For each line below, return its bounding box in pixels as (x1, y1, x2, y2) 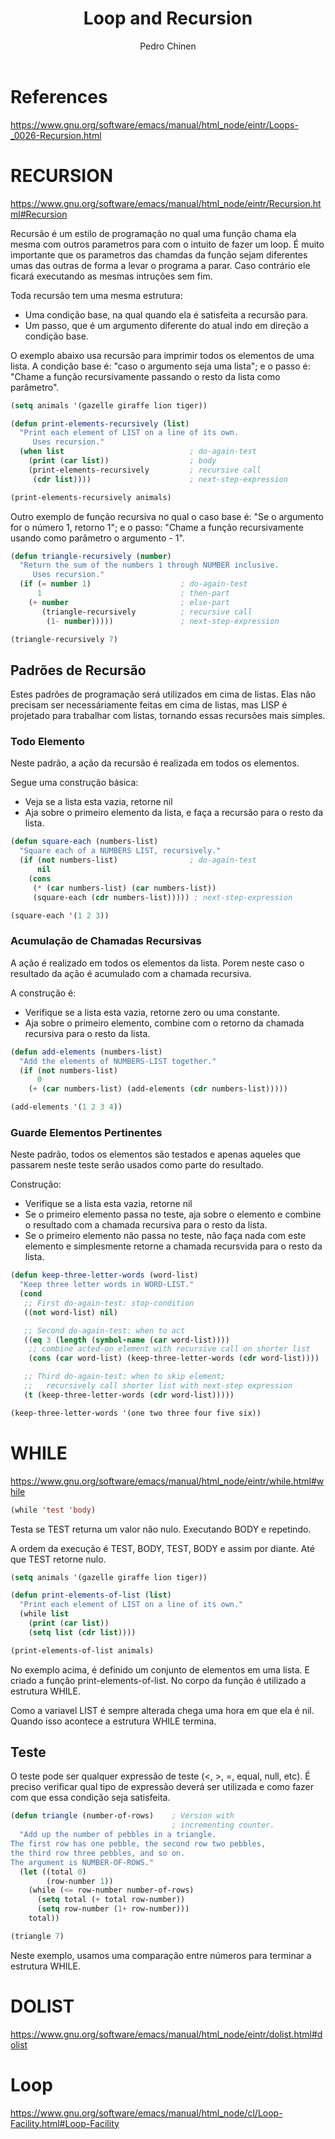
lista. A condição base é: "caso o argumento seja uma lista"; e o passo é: (10, 360, 311, 372)
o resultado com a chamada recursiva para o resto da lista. (24, 1219, 268, 1231)
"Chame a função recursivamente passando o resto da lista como (10, 370, 281, 382)
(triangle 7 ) (10, 1931, 65, 1941)
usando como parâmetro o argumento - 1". (10, 532, 185, 544)
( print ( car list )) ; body (28, 456, 217, 466)
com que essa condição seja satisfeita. (10, 1792, 171, 1804)
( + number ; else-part (28, 597, 230, 607)
